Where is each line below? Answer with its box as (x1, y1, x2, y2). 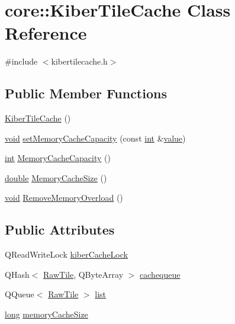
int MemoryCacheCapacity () (5, 152, 111, 164)
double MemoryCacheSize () (5, 171, 107, 184)
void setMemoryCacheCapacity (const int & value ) (5, 131, 186, 144)
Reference (5, 21, 87, 45)
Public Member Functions (5, 84, 167, 102)
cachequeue (140, 268, 181, 280)
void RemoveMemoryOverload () (5, 191, 123, 204)
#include (5, 55, 38, 68)
